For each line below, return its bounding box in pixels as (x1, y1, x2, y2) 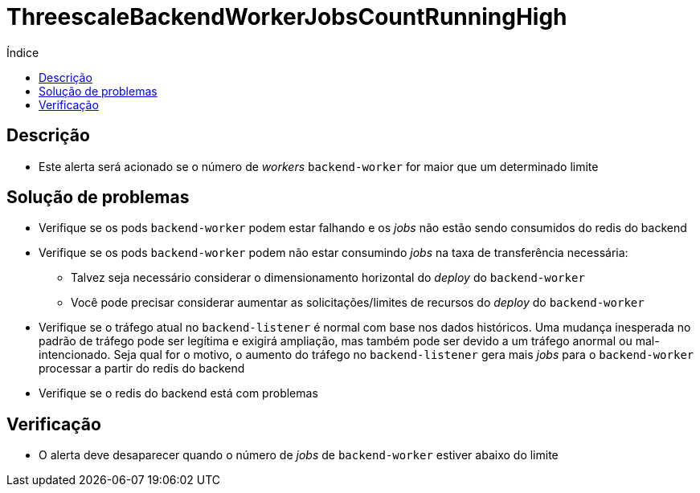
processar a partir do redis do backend (39, 361, 245, 376)
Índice (6, 45, 39, 59)
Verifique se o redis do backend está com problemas (39, 386, 318, 401)
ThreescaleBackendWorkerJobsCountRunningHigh (6, 3, 567, 31)
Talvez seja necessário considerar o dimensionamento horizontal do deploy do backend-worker (71, 271, 585, 285)
